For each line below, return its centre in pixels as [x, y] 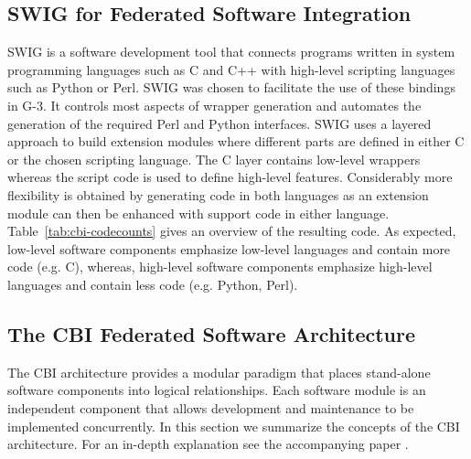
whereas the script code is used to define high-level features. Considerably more [230, 177]
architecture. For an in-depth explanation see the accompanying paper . [208, 444]
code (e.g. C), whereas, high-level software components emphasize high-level [220, 267]
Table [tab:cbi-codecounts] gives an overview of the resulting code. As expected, [232, 231]
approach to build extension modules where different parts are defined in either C [236, 141]
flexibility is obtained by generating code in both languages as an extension [218, 194]
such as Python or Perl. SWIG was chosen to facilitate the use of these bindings [231, 87]
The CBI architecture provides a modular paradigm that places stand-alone [219, 372]
